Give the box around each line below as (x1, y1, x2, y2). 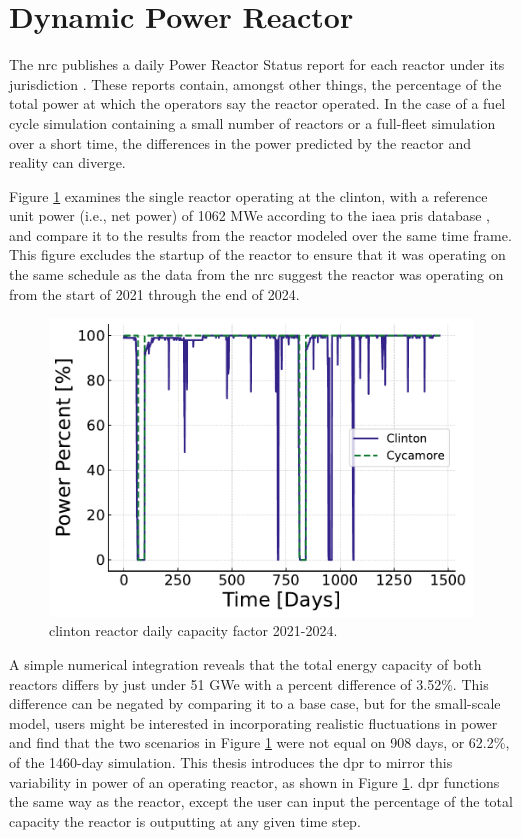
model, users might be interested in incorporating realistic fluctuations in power (9, 712, 498, 733)
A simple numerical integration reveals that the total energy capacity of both (9, 654, 482, 675)
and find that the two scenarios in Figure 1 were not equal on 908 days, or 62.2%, (9, 732, 510, 753)
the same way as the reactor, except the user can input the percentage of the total (9, 791, 513, 812)
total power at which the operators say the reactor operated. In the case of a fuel (9, 93, 506, 114)
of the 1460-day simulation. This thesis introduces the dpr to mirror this (9, 751, 453, 772)
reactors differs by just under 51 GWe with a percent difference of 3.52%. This (9, 673, 489, 694)
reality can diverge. (9, 152, 126, 173)
